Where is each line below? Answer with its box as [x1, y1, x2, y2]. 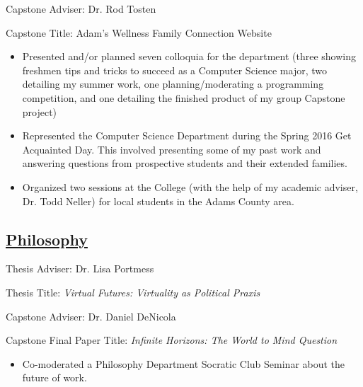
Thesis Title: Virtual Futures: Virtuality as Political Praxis [6, 284, 260, 299]
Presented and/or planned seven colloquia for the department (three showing [22, 49, 356, 64]
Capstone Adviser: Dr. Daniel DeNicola [6, 308, 176, 323]
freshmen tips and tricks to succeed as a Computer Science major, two [22, 62, 328, 77]
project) [22, 104, 57, 119]
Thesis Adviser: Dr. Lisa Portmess [6, 261, 154, 276]
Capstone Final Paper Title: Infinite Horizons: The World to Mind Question [6, 333, 338, 347]
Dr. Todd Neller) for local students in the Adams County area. [22, 193, 294, 208]
